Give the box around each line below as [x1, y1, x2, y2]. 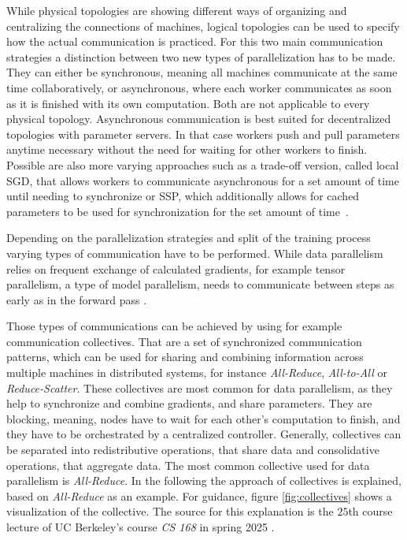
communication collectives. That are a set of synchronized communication [6, 333, 362, 349]
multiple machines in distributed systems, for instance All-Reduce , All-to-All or [6, 364, 387, 381]
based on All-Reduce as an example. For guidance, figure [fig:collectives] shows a [6, 487, 392, 504]
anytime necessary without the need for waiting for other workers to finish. [6, 141, 368, 158]
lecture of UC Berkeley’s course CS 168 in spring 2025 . [6, 519, 275, 534]
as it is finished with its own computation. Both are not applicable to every [6, 95, 370, 111]
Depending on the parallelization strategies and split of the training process [6, 229, 371, 246]
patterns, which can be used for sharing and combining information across [6, 348, 364, 365]
